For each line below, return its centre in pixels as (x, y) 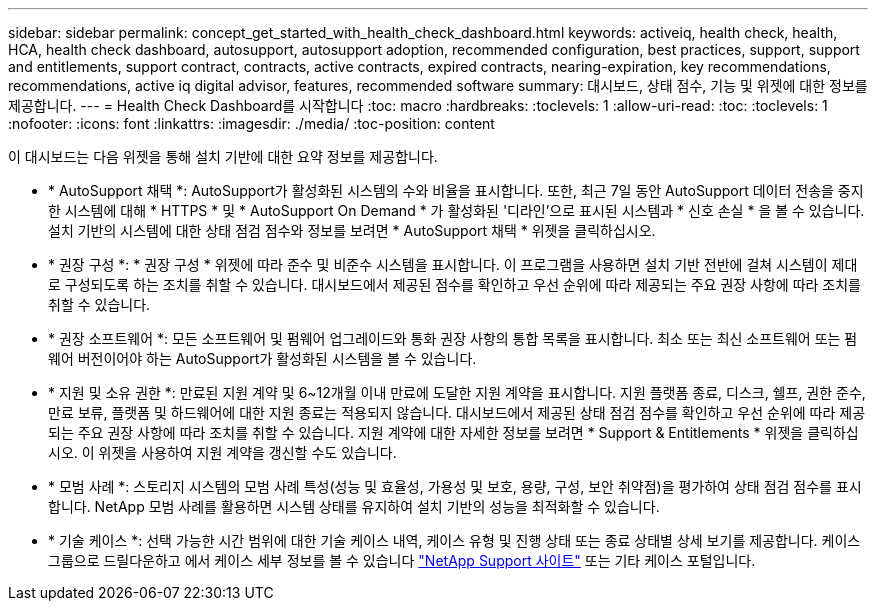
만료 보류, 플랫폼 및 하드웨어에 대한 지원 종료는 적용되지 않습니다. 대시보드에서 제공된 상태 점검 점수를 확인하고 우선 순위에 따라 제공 (457, 412)
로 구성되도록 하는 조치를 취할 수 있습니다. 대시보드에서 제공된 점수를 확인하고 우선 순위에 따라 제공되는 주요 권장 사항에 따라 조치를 (455, 284)
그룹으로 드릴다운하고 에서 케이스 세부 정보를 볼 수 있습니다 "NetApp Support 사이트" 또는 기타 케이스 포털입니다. (402, 560)
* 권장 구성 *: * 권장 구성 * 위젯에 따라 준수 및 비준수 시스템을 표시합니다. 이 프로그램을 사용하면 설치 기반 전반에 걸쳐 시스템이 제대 (453, 264)
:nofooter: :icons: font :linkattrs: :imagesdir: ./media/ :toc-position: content (251, 123)
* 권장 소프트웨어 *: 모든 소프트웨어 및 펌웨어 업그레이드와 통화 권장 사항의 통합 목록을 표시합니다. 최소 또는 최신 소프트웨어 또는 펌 (453, 338)
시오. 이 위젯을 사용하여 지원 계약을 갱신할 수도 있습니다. (222, 452)
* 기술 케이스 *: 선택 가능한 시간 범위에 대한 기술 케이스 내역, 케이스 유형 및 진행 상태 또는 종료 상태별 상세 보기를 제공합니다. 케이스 (454, 540)
